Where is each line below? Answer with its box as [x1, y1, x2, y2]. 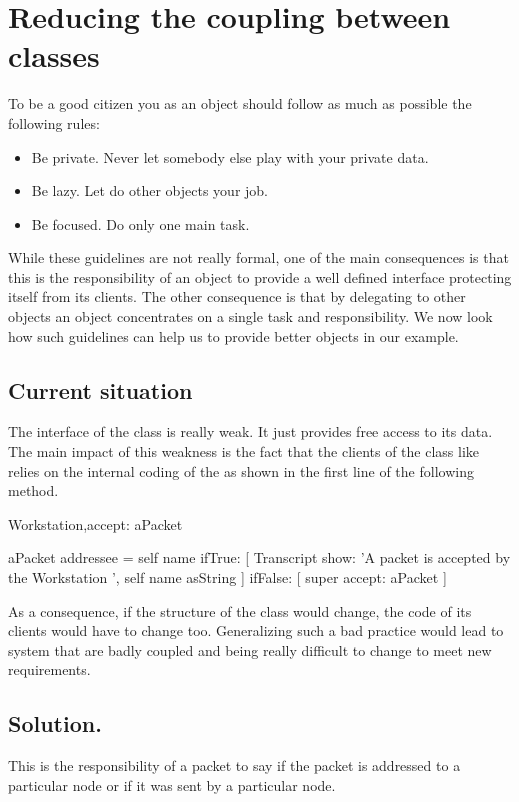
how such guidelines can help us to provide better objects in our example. [8, 325, 459, 346]
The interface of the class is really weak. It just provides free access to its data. [8, 421, 493, 442]
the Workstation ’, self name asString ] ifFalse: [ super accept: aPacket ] [8, 567, 447, 588]
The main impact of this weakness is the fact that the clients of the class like [8, 441, 480, 462]
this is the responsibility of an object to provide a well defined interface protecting [8, 266, 512, 287]
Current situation [8, 374, 193, 405]
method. [8, 480, 59, 501]
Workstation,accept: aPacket [8, 513, 183, 534]
